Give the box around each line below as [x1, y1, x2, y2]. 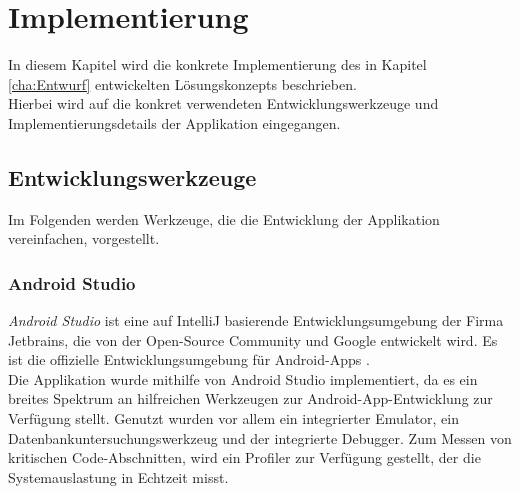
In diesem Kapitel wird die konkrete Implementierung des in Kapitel [8, 54, 427, 75]
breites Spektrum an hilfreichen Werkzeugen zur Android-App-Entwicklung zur [8, 388, 493, 409]
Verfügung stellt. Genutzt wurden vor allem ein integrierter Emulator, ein [8, 408, 460, 429]
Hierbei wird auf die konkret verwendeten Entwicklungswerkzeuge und [8, 93, 439, 114]
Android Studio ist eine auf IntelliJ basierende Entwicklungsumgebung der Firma [8, 310, 504, 331]
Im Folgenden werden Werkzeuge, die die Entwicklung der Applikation [8, 208, 440, 229]
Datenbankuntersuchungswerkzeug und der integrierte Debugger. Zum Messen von [8, 427, 512, 448]
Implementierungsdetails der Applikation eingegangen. [8, 112, 341, 133]
